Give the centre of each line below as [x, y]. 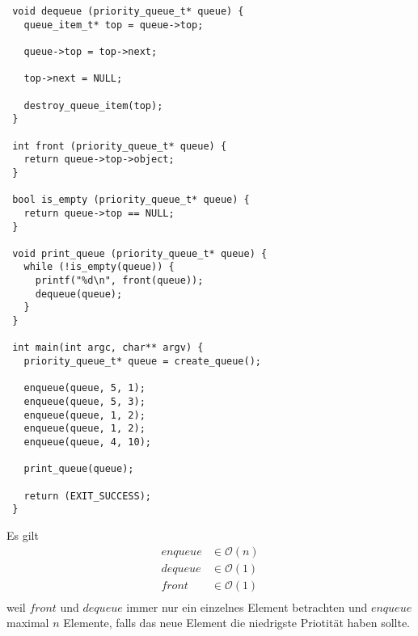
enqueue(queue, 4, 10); [87, 442]
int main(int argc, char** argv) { [108, 348]
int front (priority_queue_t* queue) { [120, 146]
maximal [28, 623]
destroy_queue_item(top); [93, 105]
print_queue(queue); [79, 469]
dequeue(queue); [79, 294]
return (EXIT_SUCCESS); [87, 496]
